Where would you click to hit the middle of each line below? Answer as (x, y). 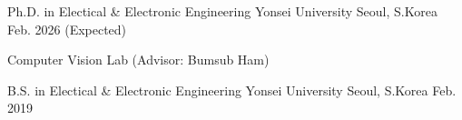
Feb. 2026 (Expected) (67, 29)
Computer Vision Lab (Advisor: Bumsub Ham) (138, 60)
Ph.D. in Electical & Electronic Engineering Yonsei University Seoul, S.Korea (222, 11)
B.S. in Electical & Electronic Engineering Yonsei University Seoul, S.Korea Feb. (232, 90)
